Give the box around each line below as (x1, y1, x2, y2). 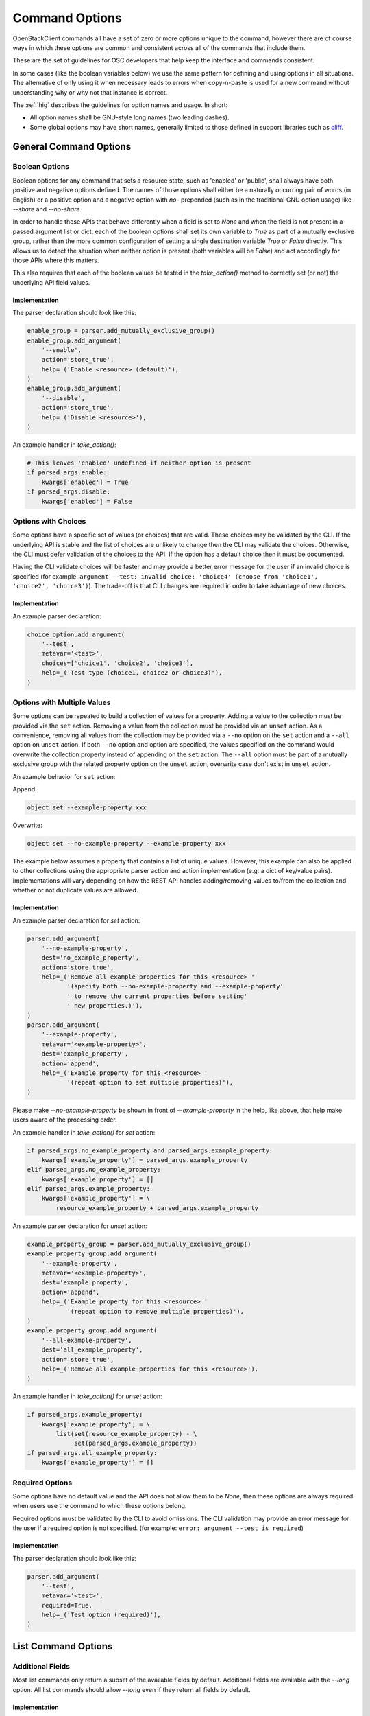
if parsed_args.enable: (27, 469, 108, 476)
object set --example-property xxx (27, 804, 147, 811)
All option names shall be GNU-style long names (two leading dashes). (29, 113, 230, 121)
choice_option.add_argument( (27, 630, 125, 638)
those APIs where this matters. (12, 256, 99, 264)
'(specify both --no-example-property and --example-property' (66, 982, 284, 990)
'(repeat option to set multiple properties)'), (66, 1078, 234, 1087)
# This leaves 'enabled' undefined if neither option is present (27, 459, 251, 467)
